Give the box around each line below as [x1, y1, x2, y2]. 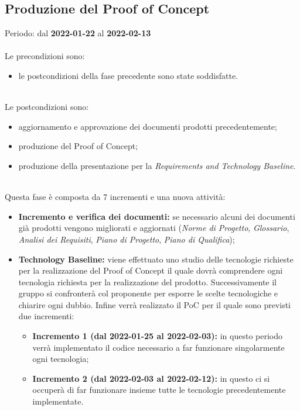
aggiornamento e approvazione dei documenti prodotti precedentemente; [18, 120, 277, 132]
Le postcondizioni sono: [5, 101, 89, 113]
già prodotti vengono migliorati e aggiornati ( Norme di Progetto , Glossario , [18, 222, 289, 234]
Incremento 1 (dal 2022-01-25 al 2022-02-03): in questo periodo [32, 330, 282, 342]
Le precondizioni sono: [5, 50, 85, 62]
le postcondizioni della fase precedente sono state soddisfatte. [18, 69, 238, 81]
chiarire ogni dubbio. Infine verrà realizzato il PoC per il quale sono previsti [18, 298, 291, 310]
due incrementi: [18, 310, 74, 322]
